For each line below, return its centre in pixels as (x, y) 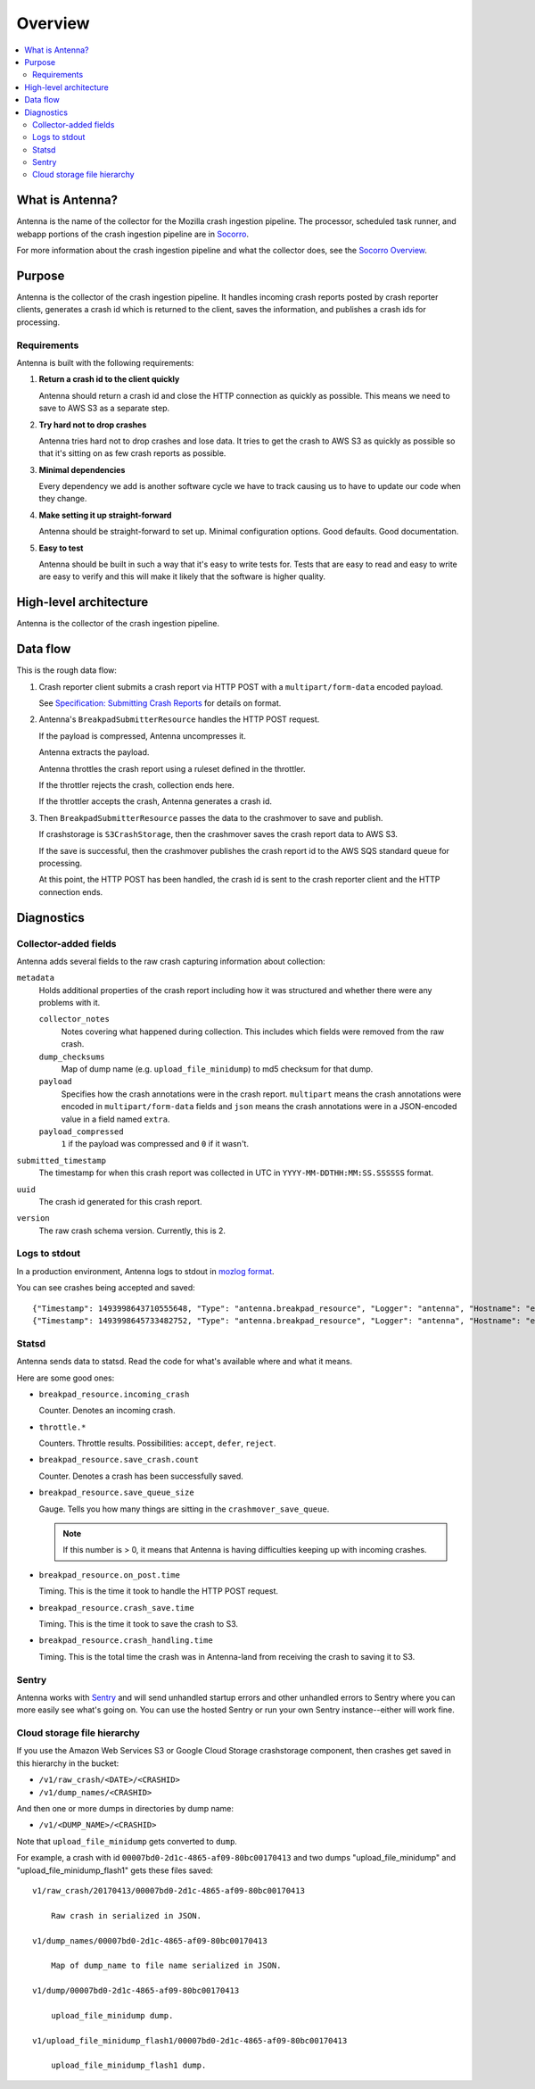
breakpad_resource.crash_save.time (117, 1608)
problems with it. (70, 1003)
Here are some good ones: (66, 1378)
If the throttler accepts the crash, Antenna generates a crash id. (155, 801)
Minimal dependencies (82, 469)
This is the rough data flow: (67, 670)
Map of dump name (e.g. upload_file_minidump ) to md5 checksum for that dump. (217, 1069)
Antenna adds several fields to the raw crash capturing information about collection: (171, 961)
